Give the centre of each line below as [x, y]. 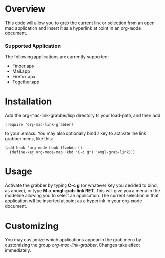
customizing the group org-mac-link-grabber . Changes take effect [73, 245]
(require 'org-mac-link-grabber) [39, 125]
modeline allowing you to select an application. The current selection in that [82, 196]
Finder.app [23, 66]
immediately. [18, 250]
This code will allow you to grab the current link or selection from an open [80, 23]
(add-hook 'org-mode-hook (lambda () [44, 148]
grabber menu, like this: [29, 139]
